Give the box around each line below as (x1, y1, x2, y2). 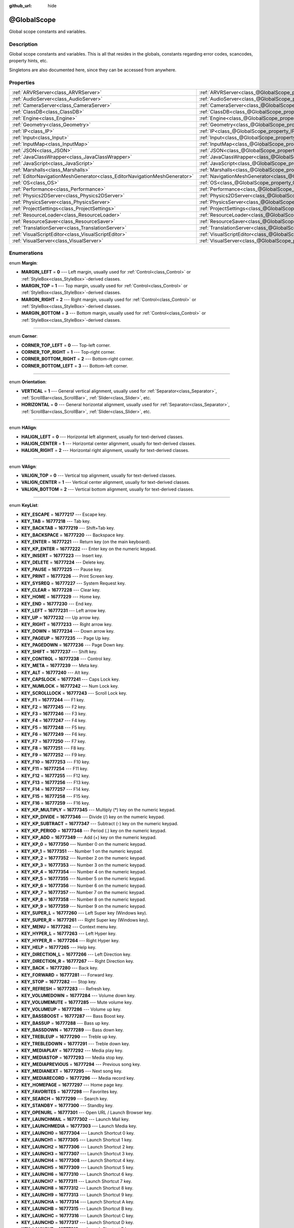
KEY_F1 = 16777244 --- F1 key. (21, 697, 85, 703)
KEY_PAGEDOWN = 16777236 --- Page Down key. (21, 642, 124, 648)
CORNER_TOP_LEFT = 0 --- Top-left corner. (21, 342, 111, 348)
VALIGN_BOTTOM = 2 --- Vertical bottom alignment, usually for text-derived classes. (21, 486, 195, 492)
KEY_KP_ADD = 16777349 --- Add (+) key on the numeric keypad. (21, 835, 157, 840)
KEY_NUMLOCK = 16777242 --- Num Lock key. (21, 683, 119, 689)
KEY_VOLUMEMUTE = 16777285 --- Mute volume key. (21, 1000, 133, 1005)
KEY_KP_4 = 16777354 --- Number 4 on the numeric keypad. (21, 868, 147, 874)
